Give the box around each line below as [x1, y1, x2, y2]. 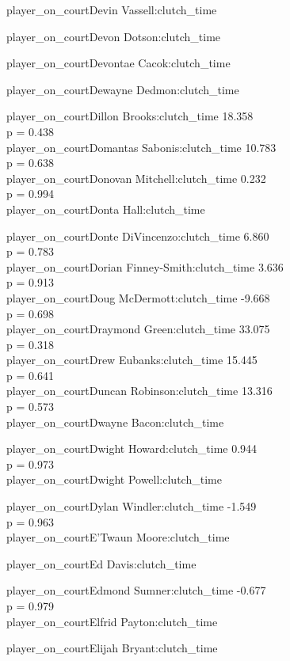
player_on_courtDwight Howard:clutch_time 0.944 [6, 440, 258, 457]
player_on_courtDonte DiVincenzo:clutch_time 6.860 [6, 227, 269, 244]
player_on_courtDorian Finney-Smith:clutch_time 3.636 [6, 258, 284, 275]
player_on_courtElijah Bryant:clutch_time [6, 640, 218, 656]
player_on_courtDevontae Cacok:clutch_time [6, 55, 231, 71]
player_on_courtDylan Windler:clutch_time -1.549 [6, 498, 257, 515]
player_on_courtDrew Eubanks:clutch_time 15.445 [6, 351, 258, 368]
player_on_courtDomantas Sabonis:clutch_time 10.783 [6, 139, 277, 155]
